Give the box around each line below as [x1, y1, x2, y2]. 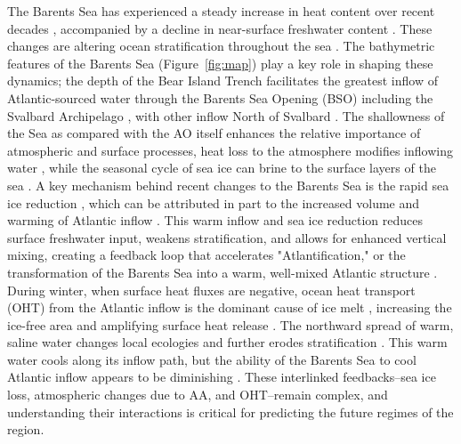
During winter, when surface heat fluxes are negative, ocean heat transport [7, 280, 416, 299]
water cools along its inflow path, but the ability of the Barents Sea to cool [7, 350, 417, 368]
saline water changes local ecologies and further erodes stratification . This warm [7, 333, 448, 351]
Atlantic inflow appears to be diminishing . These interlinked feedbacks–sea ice [7, 367, 436, 386]
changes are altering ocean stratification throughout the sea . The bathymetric [7, 36, 435, 55]
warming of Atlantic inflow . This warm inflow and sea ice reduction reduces [7, 211, 424, 230]
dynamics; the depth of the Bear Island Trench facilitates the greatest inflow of [7, 71, 438, 90]
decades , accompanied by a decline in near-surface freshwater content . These [7, 19, 433, 37]
